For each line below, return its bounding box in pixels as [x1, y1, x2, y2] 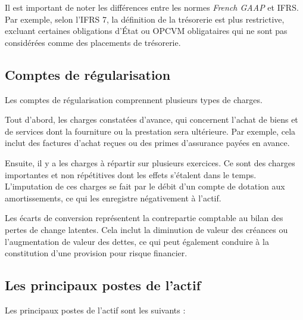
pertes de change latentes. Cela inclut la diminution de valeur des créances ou [5, 223, 288, 235]
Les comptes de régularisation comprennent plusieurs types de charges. [5, 93, 263, 105]
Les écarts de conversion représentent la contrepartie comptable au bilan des [5, 212, 283, 224]
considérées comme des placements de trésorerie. [5, 36, 181, 48]
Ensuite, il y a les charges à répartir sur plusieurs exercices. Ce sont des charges [5, 156, 295, 169]
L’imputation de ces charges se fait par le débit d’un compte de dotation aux [5, 180, 285, 192]
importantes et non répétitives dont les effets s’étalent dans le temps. [5, 168, 257, 181]
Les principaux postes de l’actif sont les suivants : [5, 303, 186, 316]
